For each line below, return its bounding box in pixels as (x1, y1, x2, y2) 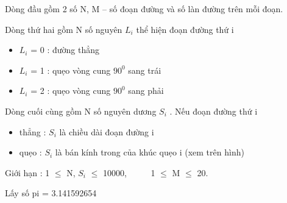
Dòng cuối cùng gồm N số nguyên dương (5, 104, 157, 117)
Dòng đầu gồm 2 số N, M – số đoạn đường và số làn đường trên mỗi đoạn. (5, 2, 283, 15)
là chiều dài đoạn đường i (59, 125, 154, 138)
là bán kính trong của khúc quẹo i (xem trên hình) (55, 146, 244, 158)
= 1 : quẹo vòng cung (30, 63, 111, 76)
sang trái (128, 63, 161, 76)
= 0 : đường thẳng (30, 43, 99, 56)
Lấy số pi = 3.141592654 (5, 187, 97, 199)
